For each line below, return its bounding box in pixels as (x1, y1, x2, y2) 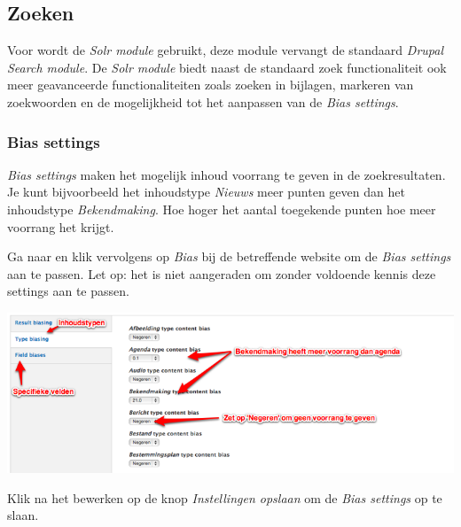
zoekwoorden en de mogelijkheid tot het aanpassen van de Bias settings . (7, 92, 399, 111)
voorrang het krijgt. (7, 217, 114, 236)
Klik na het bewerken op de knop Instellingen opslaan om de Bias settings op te (7, 488, 442, 507)
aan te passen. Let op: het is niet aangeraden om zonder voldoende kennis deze (7, 264, 436, 283)
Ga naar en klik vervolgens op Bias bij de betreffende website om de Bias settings (7, 247, 451, 266)
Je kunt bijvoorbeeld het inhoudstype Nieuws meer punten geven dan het (7, 182, 405, 201)
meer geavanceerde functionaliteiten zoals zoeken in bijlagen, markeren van (7, 75, 414, 94)
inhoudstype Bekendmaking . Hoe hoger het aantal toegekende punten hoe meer (7, 199, 436, 218)
